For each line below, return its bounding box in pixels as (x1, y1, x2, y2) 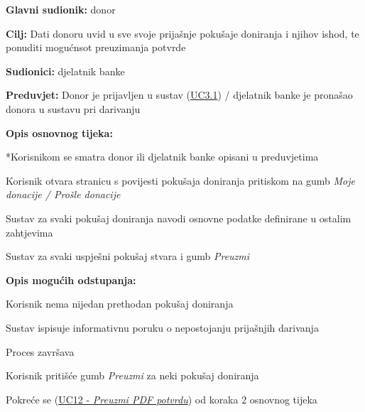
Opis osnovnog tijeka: (6, 125, 113, 140)
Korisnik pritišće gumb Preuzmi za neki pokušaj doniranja (6, 368, 259, 383)
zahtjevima (6, 224, 53, 239)
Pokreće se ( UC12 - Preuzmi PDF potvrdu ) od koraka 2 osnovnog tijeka (6, 391, 317, 406)
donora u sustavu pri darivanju (6, 101, 141, 116)
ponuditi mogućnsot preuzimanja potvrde (6, 40, 186, 55)
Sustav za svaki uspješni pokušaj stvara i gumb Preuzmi (6, 249, 250, 264)
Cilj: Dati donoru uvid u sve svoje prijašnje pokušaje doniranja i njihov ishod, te (6, 26, 359, 40)
